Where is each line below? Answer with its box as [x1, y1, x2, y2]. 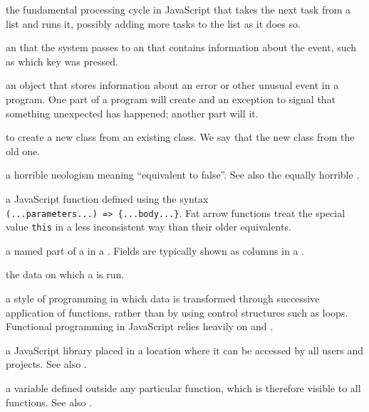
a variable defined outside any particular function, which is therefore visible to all [6, 381, 361, 395]
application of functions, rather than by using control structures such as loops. [6, 305, 348, 319]
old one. [6, 143, 41, 158]
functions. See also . [6, 394, 93, 409]
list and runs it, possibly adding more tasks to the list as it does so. [6, 16, 301, 31]
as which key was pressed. [6, 53, 118, 68]
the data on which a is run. [6, 267, 125, 282]
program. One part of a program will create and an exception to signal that [6, 91, 336, 106]
